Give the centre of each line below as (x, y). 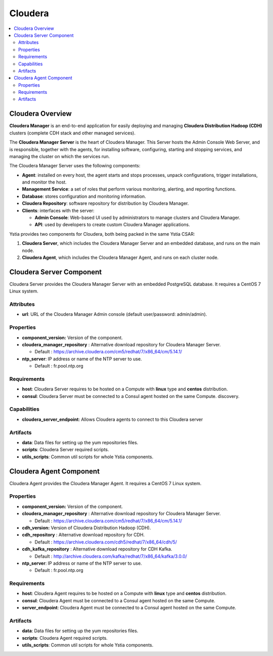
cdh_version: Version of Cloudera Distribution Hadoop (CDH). (86, 528)
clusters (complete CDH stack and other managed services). (73, 133)
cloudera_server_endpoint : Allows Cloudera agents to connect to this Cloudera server (112, 419)
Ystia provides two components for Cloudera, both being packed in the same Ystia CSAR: (102, 234)
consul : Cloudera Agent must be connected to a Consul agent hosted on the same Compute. (119, 600)
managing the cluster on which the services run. (60, 156)
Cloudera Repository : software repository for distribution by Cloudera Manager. (105, 203)
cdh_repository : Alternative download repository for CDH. (83, 535)
